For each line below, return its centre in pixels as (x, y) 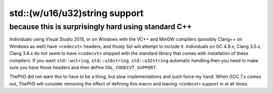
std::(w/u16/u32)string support (77, 13)
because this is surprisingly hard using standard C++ (101, 27)
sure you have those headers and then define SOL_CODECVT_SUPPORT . (83, 67)
